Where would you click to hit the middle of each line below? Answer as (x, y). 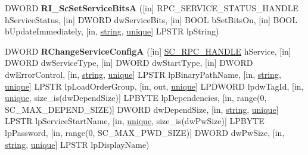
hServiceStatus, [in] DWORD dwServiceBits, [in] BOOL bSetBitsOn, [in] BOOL (151, 19)
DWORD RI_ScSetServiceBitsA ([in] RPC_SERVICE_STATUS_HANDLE (152, 8)
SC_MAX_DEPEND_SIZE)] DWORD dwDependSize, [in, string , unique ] (142, 109)
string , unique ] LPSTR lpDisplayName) (77, 144)
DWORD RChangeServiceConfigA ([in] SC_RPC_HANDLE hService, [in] (148, 51)
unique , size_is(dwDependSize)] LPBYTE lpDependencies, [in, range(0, (136, 98)
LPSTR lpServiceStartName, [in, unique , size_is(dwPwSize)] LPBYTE (135, 121)
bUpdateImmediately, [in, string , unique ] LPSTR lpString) (112, 31)
